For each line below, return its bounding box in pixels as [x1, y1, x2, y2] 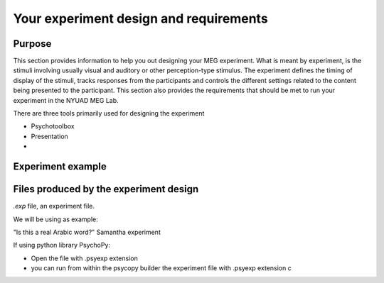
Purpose [13, 38, 52, 50]
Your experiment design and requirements [13, 11, 268, 26]
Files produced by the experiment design [13, 183, 199, 195]
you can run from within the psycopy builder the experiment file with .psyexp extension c [31, 264, 292, 272]
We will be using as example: [13, 215, 99, 223]
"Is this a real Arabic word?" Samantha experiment [13, 228, 161, 236]
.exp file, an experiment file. [13, 202, 95, 211]
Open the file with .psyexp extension [31, 254, 138, 262]
